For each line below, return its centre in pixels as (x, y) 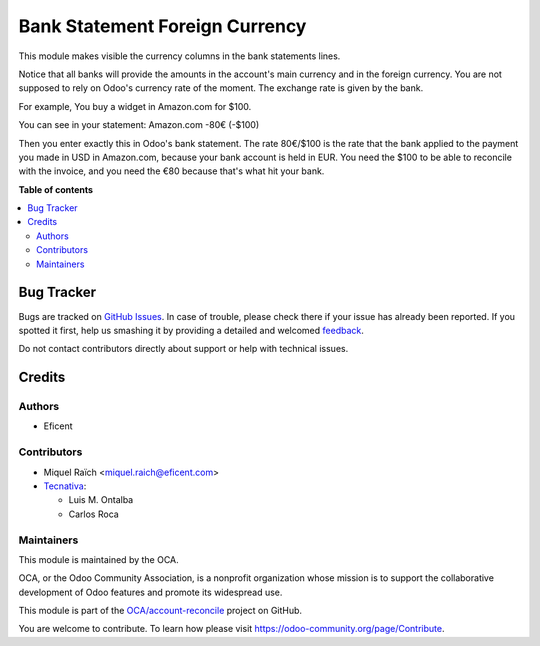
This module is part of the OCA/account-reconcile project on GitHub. (160, 611)
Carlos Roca (93, 514)
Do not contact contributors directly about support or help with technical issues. (183, 349)
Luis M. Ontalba (101, 500)
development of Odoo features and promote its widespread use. (150, 592)
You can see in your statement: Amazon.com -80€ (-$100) (139, 125)
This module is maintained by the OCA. (98, 559)
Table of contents (56, 189)
